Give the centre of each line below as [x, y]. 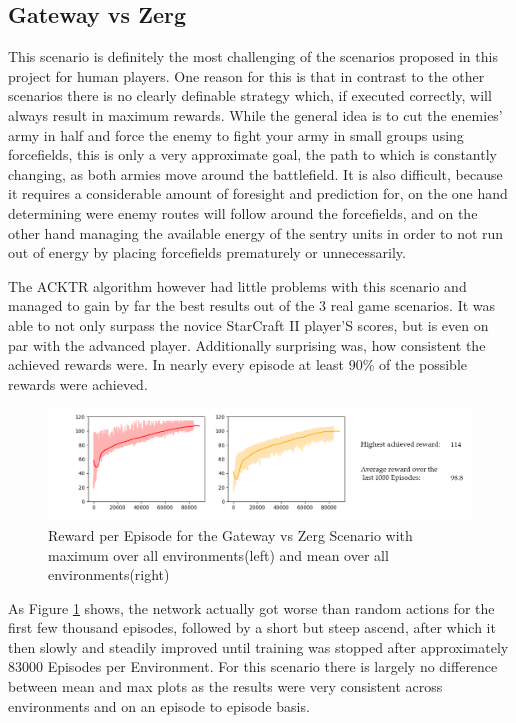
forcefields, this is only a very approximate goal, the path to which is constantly [252, 154]
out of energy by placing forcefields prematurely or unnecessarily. [207, 252]
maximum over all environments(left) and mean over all [218, 554]
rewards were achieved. [78, 383]
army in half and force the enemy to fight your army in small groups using [236, 134]
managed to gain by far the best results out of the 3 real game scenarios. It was [252, 305]
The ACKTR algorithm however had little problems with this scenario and [237, 285]
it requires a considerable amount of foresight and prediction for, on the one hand [258, 193]
